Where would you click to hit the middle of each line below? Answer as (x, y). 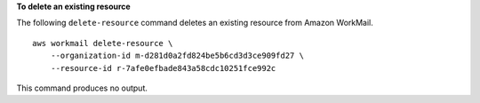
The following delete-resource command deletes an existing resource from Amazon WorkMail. (195, 23)
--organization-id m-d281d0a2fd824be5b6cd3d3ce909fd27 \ (177, 56)
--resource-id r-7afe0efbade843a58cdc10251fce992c (163, 68)
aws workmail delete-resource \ (103, 43)
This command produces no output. (82, 88)
